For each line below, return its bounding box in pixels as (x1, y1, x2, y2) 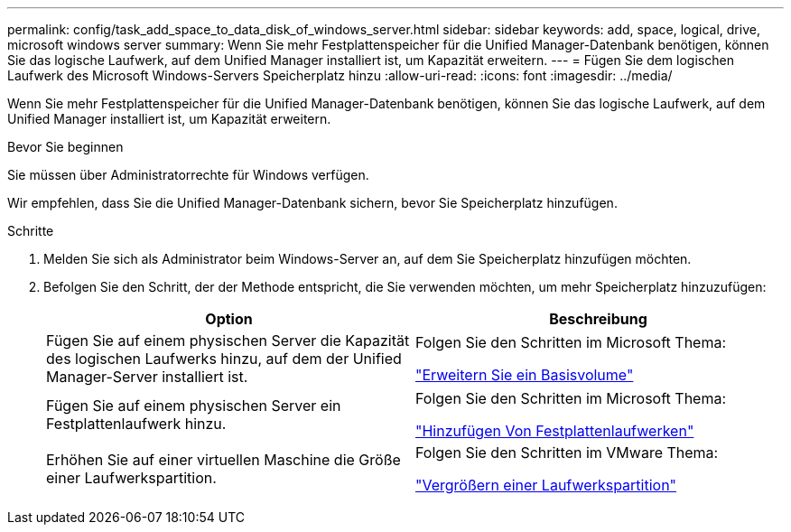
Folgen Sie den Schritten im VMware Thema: (415, 443, 719, 462)
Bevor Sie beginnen (7, 139, 124, 154)
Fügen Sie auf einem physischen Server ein (46, 397, 341, 415)
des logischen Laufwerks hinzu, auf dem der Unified (46, 350, 402, 368)
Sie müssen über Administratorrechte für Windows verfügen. (7, 167, 369, 182)
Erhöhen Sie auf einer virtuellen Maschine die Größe (46, 451, 401, 469)
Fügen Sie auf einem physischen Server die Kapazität (46, 331, 410, 350)
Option (205, 310, 253, 328)
